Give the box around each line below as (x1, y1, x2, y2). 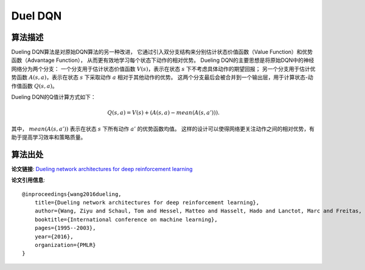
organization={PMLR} (34, 241, 96, 249)
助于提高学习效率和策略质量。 (11, 133, 86, 141)
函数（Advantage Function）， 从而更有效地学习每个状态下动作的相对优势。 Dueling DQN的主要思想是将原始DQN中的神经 (11, 56, 315, 64)
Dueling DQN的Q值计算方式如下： (11, 93, 97, 101)
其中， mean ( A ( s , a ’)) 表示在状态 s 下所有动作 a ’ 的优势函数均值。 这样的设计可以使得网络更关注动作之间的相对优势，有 (11, 125, 315, 132)
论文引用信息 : (11, 177, 46, 184)
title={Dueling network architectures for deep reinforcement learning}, (34, 199, 260, 206)
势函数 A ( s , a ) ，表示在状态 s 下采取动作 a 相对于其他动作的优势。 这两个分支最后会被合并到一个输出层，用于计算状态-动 (11, 73, 313, 81)
